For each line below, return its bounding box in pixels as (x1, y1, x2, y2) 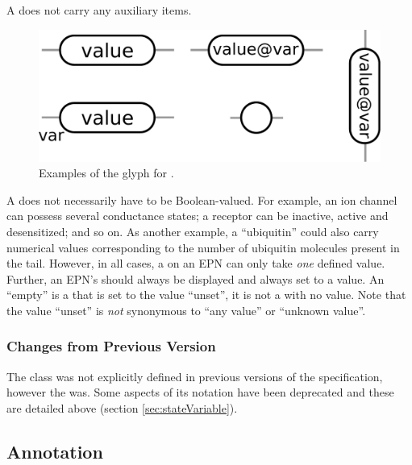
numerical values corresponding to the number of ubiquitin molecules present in (6, 239, 400, 255)
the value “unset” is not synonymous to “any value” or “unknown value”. (6, 301, 366, 318)
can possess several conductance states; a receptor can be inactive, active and (6, 207, 389, 224)
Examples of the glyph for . (39, 164, 174, 181)
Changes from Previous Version (6, 336, 216, 356)
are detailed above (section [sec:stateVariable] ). (6, 399, 238, 416)
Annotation (6, 438, 103, 463)
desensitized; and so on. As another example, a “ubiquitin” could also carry (6, 222, 379, 239)
